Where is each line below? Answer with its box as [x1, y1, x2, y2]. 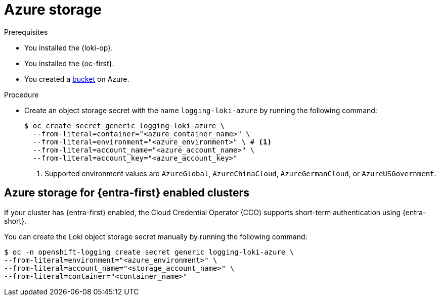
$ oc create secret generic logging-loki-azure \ [24, 121, 225, 130]
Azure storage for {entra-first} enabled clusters [4, 186, 249, 199]
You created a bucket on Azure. [24, 74, 129, 83]
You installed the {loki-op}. [24, 43, 113, 52]
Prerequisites [4, 27, 48, 36]
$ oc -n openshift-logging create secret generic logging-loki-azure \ [4, 247, 294, 256]
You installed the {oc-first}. [24, 59, 114, 68]
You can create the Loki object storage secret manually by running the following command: [4, 232, 307, 241]
